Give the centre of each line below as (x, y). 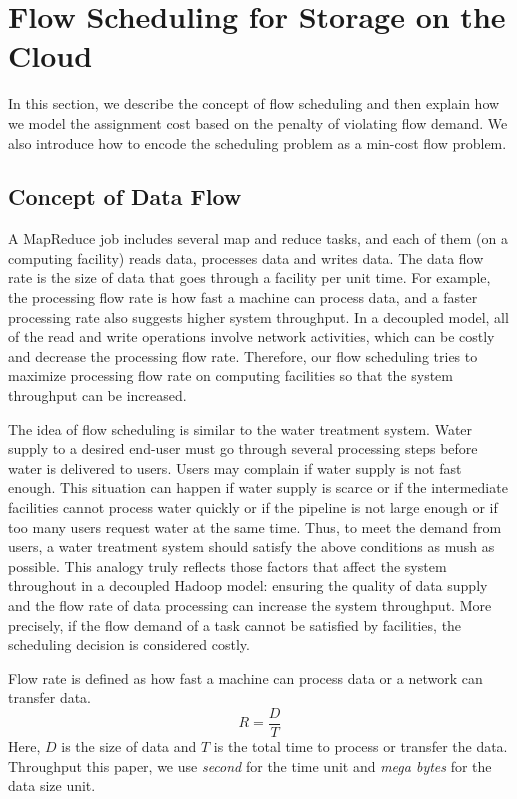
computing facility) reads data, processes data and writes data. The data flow (246, 257)
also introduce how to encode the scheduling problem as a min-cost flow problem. (257, 142)
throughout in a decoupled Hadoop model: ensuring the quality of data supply (248, 585)
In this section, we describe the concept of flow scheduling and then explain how (254, 103)
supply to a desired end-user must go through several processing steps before (243, 448)
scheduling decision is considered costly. (129, 644)
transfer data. (50, 697)
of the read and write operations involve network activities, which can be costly (251, 336)
